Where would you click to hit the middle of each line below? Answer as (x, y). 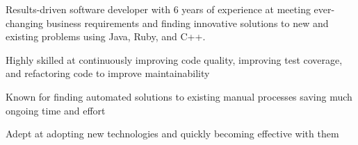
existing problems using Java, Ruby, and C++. (106, 36)
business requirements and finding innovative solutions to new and (187, 23)
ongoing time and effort (56, 110)
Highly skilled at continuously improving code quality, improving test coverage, (174, 59)
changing (25, 23)
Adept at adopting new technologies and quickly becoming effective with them (172, 134)
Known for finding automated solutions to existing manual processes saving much (179, 96)
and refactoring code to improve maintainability (108, 73)
